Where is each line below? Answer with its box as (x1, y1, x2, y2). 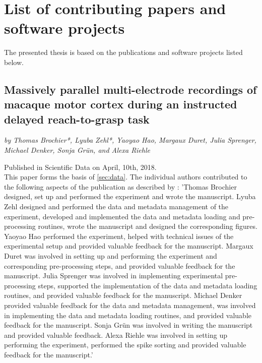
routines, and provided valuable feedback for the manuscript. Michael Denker (4, 290, 242, 300)
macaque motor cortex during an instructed (4, 96, 237, 112)
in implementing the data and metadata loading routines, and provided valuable (4, 310, 251, 320)
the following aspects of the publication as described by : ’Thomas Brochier (4, 181, 237, 192)
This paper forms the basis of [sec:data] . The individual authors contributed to (4, 171, 247, 182)
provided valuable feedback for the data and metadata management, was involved (4, 299, 256, 310)
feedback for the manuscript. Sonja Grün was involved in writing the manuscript (4, 320, 253, 330)
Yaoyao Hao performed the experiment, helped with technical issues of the (4, 230, 234, 241)
